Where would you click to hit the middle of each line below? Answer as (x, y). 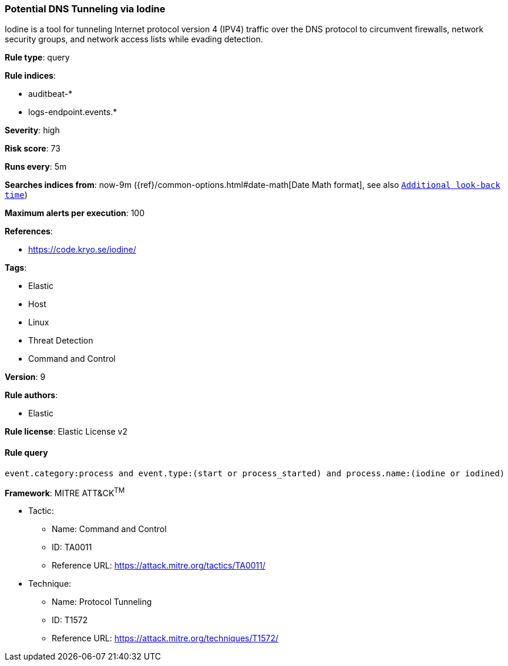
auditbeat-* (51, 94)
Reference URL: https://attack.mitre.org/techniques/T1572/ (165, 638)
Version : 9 (25, 377)
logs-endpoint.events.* (73, 112)
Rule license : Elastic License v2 (66, 432)
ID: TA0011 (72, 547)
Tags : (16, 268)
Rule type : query (37, 58)
